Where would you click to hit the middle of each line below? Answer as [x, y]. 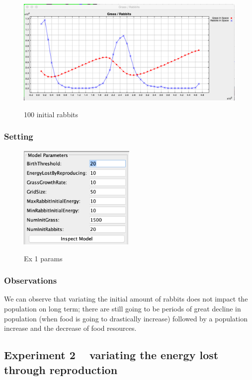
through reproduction [61, 369]
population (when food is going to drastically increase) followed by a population [126, 318]
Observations [31, 280]
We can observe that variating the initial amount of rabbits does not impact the [126, 299]
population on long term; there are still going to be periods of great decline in [123, 308]
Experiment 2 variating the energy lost [111, 355]
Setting [19, 136]
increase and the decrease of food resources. [70, 328]
